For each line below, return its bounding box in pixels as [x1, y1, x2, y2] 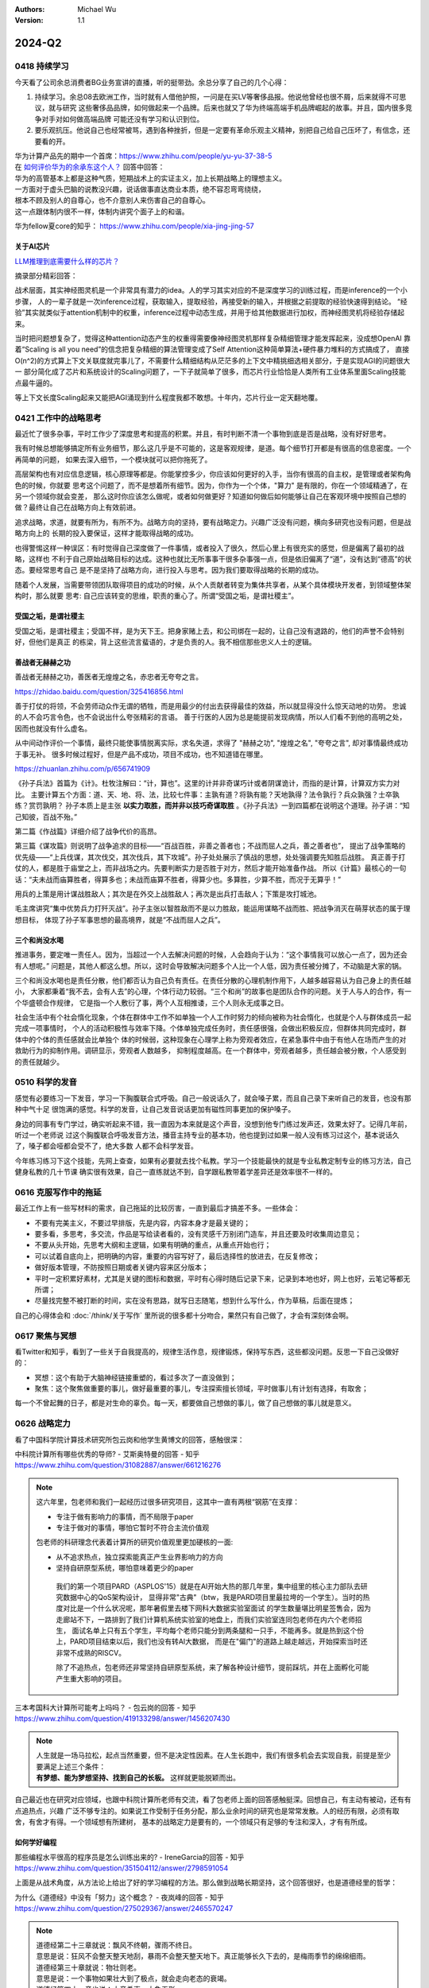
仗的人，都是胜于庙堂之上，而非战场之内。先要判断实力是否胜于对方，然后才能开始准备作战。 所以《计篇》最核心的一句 [14, 864, 407, 873]
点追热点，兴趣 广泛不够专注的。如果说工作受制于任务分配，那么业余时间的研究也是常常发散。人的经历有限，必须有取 [14, 1806, 400, 1815]
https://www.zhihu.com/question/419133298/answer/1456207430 [14, 1714, 230, 1723]
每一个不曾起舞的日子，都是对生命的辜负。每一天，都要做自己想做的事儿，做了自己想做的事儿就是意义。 [14, 1398, 356, 1408]
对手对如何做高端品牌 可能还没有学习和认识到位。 [41, 114, 204, 123]
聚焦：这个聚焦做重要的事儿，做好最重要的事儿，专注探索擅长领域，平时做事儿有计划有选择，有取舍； [34, 1384, 369, 1393]
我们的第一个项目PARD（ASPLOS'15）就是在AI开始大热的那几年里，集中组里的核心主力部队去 [56, 1581, 361, 1590]
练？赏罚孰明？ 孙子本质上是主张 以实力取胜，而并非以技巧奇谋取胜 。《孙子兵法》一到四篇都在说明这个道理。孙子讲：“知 [14, 801, 410, 810]
